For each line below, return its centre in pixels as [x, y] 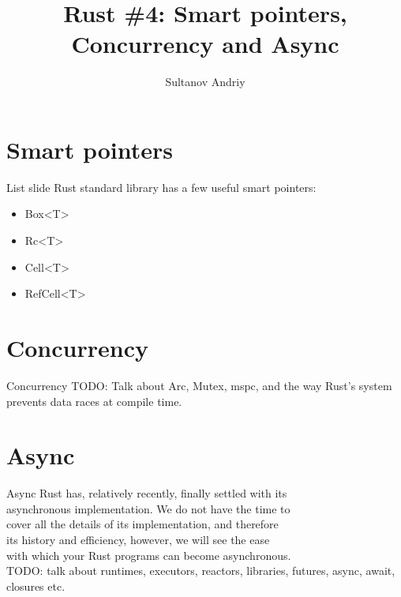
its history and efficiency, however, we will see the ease [138, 540]
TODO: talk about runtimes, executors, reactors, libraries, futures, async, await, [201, 571]
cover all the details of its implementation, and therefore [142, 524]
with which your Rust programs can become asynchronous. [149, 555]
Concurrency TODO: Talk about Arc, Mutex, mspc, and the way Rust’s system [199, 385]
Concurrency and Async [205, 44]
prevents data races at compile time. [94, 401]
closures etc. [36, 586]
